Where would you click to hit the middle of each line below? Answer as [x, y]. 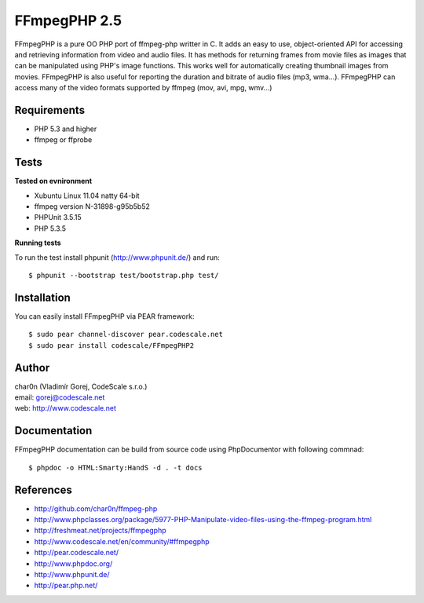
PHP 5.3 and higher [66, 129]
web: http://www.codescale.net [66, 408]
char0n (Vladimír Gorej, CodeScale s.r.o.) [81, 386]
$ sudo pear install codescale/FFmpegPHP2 [111, 345]
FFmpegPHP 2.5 [68, 20]
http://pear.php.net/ [66, 586]
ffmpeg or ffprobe [63, 140]
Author [32, 368]
